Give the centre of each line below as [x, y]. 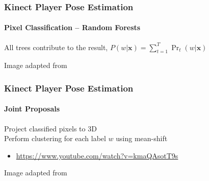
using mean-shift [142, 138]
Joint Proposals [32, 109]
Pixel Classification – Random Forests [72, 27]
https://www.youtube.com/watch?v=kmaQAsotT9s [97, 155]
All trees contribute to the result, [56, 47]
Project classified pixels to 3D [50, 128]
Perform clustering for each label [55, 138]
